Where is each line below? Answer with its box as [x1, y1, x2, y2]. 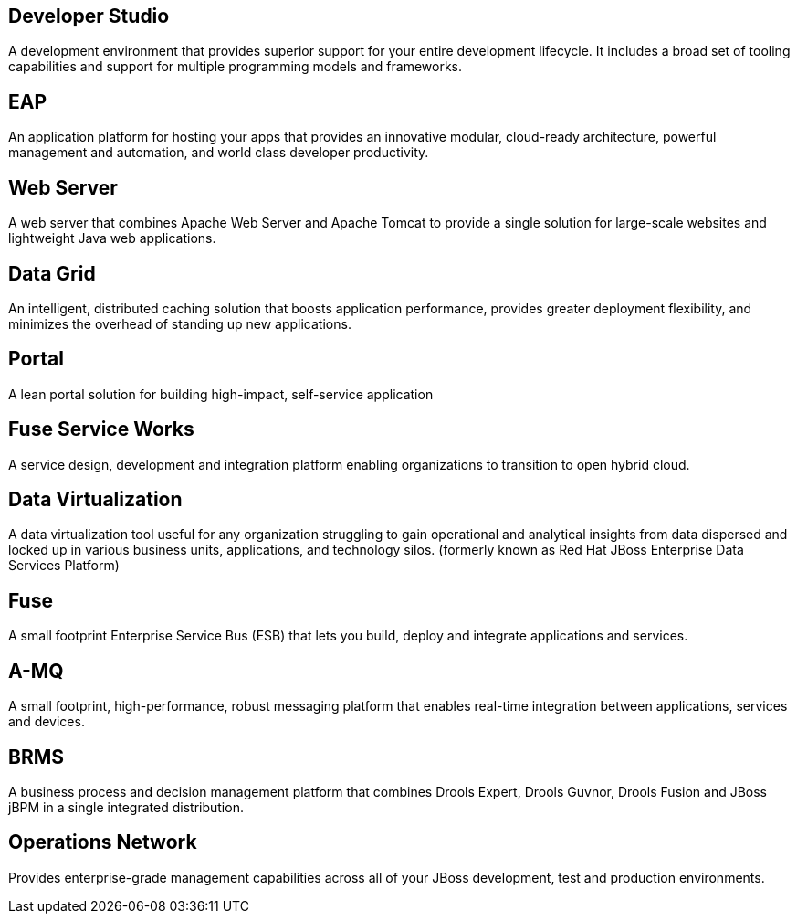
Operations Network [8, 831, 197, 854]
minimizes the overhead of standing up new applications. [8, 315, 351, 332]
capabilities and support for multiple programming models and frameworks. [8, 58, 463, 75]
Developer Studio [8, 5, 170, 27]
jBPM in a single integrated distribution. [8, 799, 244, 816]
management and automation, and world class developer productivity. [8, 144, 429, 161]
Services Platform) [8, 557, 120, 574]
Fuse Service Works [8, 418, 194, 441]
